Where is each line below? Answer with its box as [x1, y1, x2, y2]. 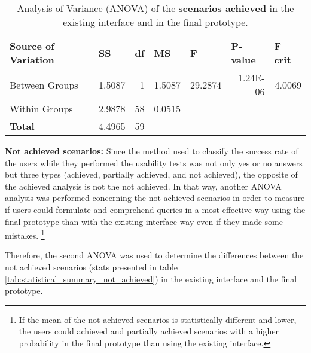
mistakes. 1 [5, 227, 45, 241]
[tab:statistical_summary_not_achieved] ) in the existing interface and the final [5, 272, 297, 285]
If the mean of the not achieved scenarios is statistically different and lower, [19, 313, 297, 325]
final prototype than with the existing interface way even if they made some [5, 215, 283, 227]
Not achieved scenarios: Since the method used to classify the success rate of [5, 145, 298, 157]
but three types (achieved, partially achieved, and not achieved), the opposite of [5, 168, 298, 181]
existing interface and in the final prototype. [63, 15, 248, 29]
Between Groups [10, 77, 78, 92]
